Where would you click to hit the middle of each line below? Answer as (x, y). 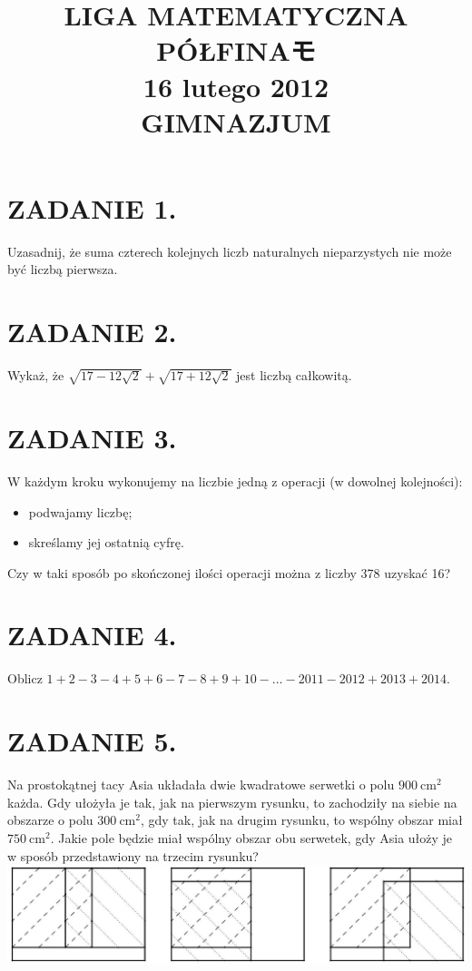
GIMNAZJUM (236, 121)
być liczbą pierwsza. (63, 269)
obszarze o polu (50, 820)
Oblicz (25, 678)
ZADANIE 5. (92, 741)
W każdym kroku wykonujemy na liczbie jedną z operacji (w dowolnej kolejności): (235, 481)
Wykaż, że (36, 375)
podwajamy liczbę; (80, 511)
